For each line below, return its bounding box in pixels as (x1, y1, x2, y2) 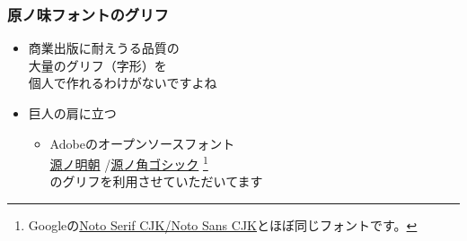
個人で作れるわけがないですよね (28, 73, 217, 92)
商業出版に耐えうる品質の (28, 39, 180, 57)
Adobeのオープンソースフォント (49, 133, 235, 152)
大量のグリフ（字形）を (28, 56, 167, 74)
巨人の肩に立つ (28, 104, 117, 122)
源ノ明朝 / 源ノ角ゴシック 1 (49, 152, 208, 173)
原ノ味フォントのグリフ (7, 3, 169, 25)
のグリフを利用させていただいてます (49, 172, 263, 191)
